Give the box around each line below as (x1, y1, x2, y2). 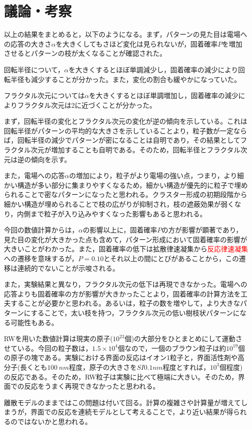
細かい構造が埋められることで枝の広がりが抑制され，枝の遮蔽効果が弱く (4, 199, 235, 209)
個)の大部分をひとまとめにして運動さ (125, 333, 242, 344)
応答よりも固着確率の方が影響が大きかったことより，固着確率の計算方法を (4, 288, 241, 298)
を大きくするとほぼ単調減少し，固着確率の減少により (68, 64, 238, 74)
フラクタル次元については (4, 90, 85, 100)
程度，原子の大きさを (69, 362, 137, 372)
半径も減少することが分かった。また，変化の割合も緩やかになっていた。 (10, 74, 241, 84)
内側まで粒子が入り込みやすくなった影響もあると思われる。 (17, 208, 207, 218)
